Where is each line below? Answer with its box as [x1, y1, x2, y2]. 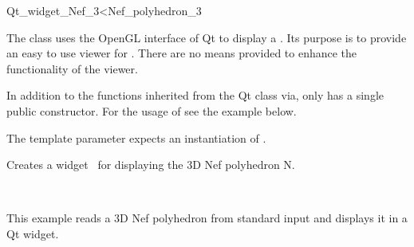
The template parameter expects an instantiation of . [6, 129, 266, 146]
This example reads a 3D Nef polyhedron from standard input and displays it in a [6, 210, 408, 226]
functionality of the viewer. [6, 60, 138, 76]
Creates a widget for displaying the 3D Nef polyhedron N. [6, 156, 295, 173]
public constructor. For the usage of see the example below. [6, 102, 297, 119]
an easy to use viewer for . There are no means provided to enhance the [6, 45, 357, 61]
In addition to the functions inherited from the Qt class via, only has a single [6, 87, 384, 104]
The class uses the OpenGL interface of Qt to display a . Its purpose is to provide [6, 29, 407, 45]
